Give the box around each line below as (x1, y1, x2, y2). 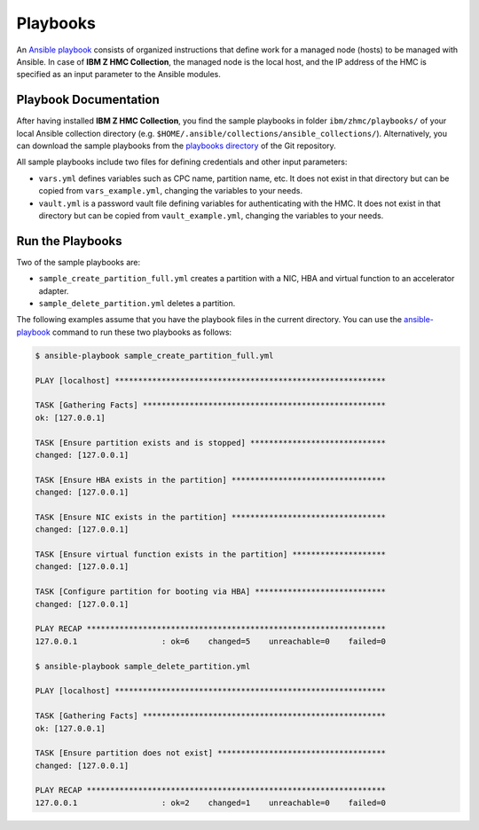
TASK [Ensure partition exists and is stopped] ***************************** (35, 438, 386, 447)
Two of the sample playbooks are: (16, 257, 141, 267)
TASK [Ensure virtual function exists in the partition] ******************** (35, 549, 386, 559)
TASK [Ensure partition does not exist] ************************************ (35, 748, 386, 758)
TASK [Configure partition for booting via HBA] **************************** (35, 587, 386, 597)
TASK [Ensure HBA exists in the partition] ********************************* (35, 475, 386, 485)
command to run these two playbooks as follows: (51, 327, 232, 337)
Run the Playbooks (16, 233, 122, 249)
